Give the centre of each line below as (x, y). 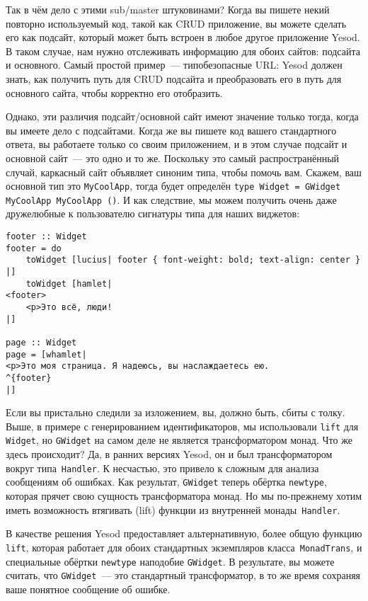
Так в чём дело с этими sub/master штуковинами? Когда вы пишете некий (168, 9)
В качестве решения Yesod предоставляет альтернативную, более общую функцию (184, 533)
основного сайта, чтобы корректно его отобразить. (114, 92)
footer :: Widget (46, 237)
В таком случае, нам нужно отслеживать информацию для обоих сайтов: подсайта (183, 51)
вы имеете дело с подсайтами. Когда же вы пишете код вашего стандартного (171, 130)
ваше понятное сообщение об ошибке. (88, 589)
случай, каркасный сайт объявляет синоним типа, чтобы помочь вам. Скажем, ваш (184, 172)
